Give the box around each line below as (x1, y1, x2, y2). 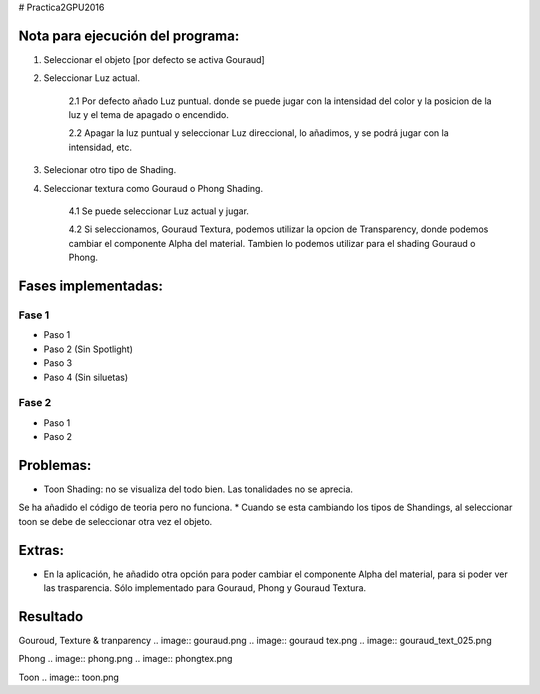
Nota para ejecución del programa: (18, 27, 240, 44)
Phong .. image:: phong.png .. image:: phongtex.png (18, 653, 233, 665)
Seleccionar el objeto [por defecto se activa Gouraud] (43, 53, 265, 65)
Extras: (18, 541, 65, 559)
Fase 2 (18, 396, 52, 410)
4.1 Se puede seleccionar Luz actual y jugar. (68, 205, 250, 217)
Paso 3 (43, 357, 73, 369)
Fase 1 (18, 308, 50, 322)
